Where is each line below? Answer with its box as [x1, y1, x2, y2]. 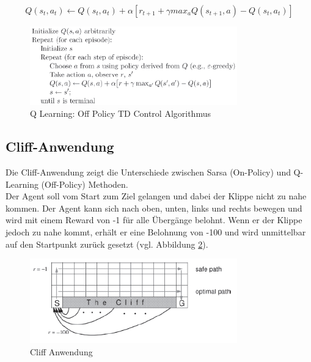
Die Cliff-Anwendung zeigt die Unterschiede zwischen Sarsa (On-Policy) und [5, 165, 291, 178]
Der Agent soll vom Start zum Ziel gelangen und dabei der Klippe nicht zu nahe [5, 190, 307, 202]
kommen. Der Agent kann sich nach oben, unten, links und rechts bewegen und [5, 201, 302, 214]
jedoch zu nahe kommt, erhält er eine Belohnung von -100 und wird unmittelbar [5, 225, 306, 238]
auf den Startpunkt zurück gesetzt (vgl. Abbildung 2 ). [5, 237, 208, 250]
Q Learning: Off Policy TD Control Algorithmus [30, 107, 211, 120]
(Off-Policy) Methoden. [41, 177, 128, 190]
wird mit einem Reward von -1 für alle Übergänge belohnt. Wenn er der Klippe [5, 213, 302, 226]
